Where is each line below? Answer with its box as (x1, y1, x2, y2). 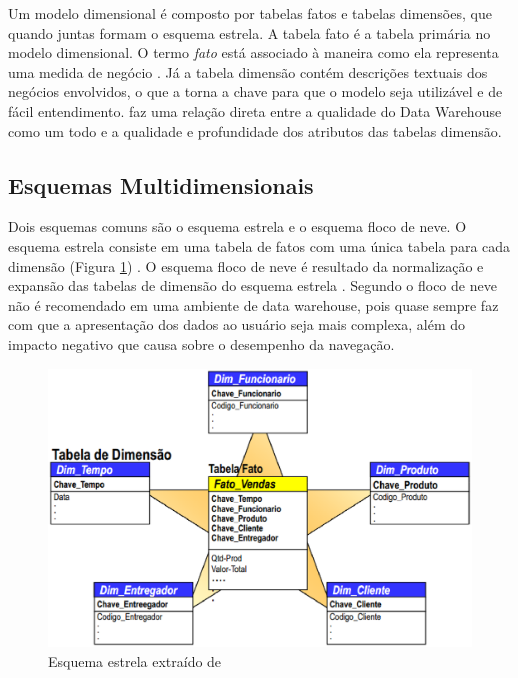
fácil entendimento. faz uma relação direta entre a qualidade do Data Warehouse (8, 100, 502, 121)
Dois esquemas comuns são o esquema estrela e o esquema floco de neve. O (8, 216, 467, 237)
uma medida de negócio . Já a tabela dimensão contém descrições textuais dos (8, 61, 488, 82)
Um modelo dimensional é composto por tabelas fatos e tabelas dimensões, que (8, 3, 492, 23)
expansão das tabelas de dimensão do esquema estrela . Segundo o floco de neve (8, 275, 497, 296)
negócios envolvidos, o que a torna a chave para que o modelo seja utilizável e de (8, 81, 503, 102)
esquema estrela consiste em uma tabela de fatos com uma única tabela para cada (8, 235, 511, 256)
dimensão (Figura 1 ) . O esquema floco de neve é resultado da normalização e (8, 255, 484, 276)
